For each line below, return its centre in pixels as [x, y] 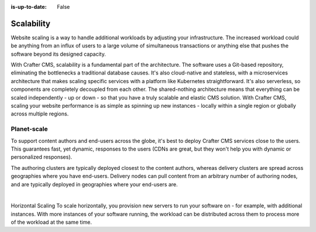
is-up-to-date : [29, 7]
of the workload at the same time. [51, 222]
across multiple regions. [40, 114]
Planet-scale [29, 129]
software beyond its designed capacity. [59, 54]
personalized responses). [42, 157]
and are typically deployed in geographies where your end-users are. [94, 184]
